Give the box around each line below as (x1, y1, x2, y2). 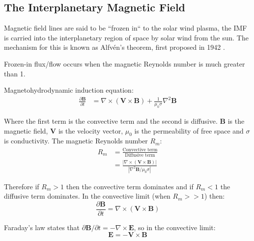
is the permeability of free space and (134, 125, 244, 136)
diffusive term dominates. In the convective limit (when (4, 191, 170, 201)
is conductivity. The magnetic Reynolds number (4, 136, 148, 146)
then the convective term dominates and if (66, 181, 194, 191)
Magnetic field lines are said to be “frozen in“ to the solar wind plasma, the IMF (4, 23, 247, 33)
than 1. (4, 68, 26, 78)
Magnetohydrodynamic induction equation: (4, 85, 134, 95)
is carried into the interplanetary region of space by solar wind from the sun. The (4, 32, 249, 42)
